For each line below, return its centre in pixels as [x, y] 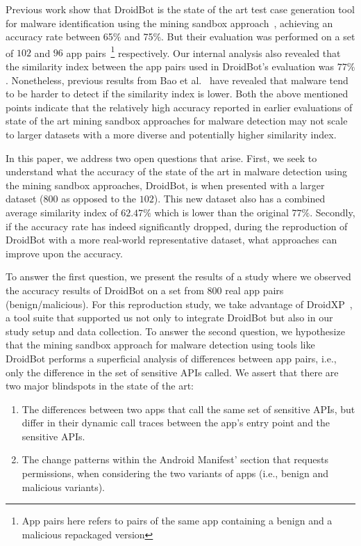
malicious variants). [63, 487]
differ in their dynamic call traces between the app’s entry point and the [176, 423]
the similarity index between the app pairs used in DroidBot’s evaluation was [170, 66]
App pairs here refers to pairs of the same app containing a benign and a [177, 521]
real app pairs [254, 290]
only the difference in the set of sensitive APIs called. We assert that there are [172, 372]
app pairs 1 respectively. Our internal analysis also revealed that [203, 51]
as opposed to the [99, 199]
